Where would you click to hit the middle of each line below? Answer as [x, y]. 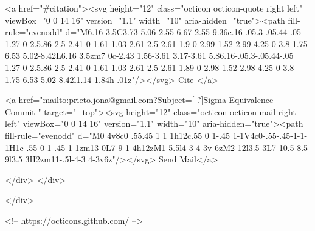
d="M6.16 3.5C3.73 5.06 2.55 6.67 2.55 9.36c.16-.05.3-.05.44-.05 [183, 32]
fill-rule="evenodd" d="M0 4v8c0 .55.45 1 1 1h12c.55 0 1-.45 [118, 135]
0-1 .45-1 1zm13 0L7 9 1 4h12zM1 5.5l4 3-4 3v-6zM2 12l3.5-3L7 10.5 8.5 [174, 147]
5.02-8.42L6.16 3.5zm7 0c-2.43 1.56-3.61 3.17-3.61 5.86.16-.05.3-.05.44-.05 [158, 55]
